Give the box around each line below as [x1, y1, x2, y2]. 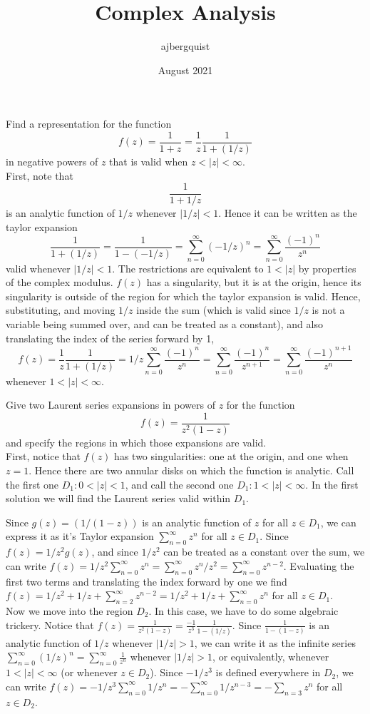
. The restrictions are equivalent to [112, 260, 264, 275]
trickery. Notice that [6, 617, 94, 632]
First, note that [6, 168, 73, 183]
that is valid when [109, 153, 188, 168]
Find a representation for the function [6, 116, 172, 131]
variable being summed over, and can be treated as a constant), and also [6, 317, 323, 332]
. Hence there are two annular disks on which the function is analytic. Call [29, 463, 354, 477]
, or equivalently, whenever [212, 649, 329, 664]
